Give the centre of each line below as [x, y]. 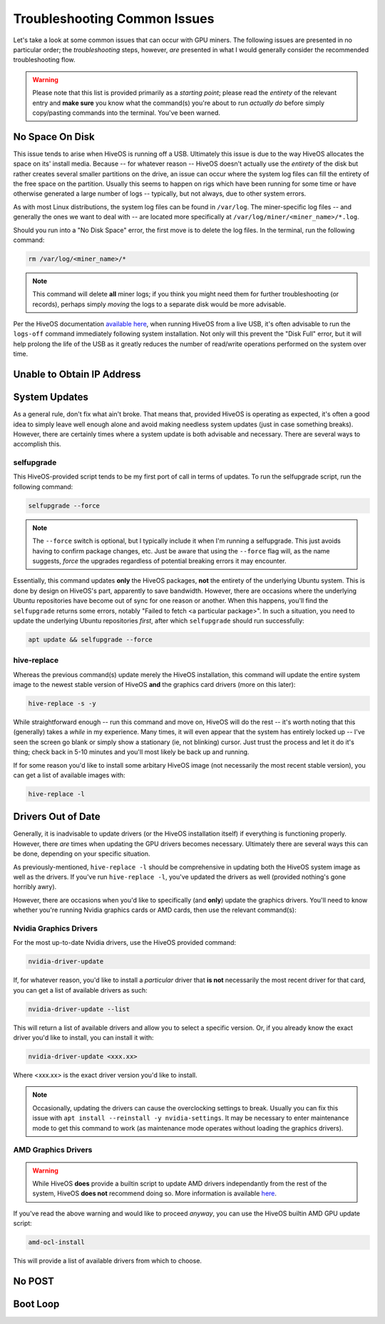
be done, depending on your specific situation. [82, 854]
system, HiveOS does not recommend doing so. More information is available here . [155, 1193]
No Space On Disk [54, 137]
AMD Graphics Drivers [53, 1150]
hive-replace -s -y [62, 704]
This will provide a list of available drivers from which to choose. [108, 1261]
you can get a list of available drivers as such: [80, 990]
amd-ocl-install [57, 1242]
